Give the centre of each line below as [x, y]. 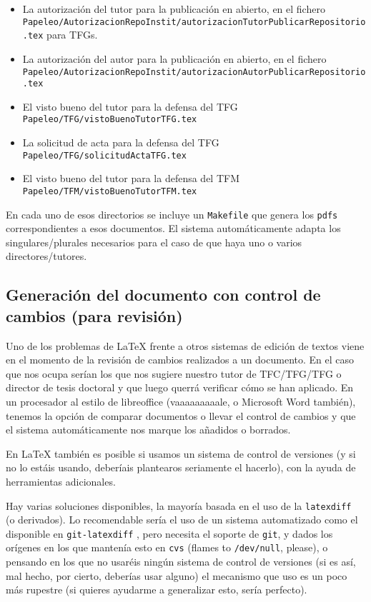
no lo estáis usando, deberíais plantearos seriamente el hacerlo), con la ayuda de [181, 467]
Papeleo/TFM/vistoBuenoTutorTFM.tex [110, 191]
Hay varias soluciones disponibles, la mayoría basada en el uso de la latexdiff [179, 505]
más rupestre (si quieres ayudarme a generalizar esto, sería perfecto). [157, 590]
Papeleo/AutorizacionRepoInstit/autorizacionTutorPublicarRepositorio [194, 22]
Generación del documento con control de [163, 295]
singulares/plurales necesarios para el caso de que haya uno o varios [154, 242]
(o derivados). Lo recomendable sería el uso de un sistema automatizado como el [182, 520]
